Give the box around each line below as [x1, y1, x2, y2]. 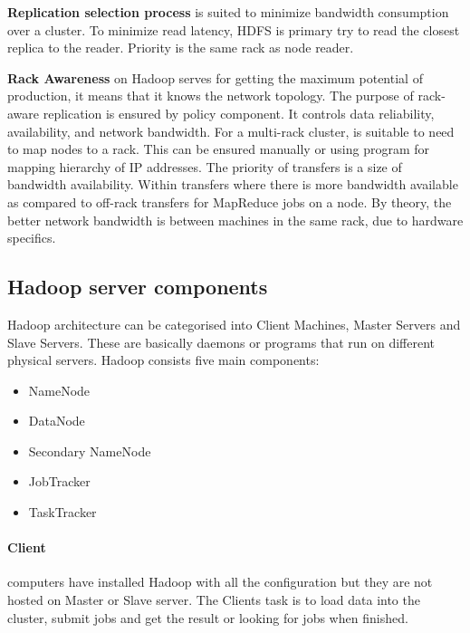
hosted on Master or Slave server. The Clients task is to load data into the [7, 590, 420, 609]
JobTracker [28, 472, 91, 491]
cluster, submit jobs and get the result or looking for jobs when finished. [7, 608, 408, 627]
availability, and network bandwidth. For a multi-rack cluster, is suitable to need [7, 121, 455, 140]
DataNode [28, 411, 85, 430]
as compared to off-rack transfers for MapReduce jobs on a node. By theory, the [7, 192, 452, 211]
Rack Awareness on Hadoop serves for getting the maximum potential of [7, 68, 423, 87]
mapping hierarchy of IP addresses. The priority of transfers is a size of [7, 157, 402, 176]
